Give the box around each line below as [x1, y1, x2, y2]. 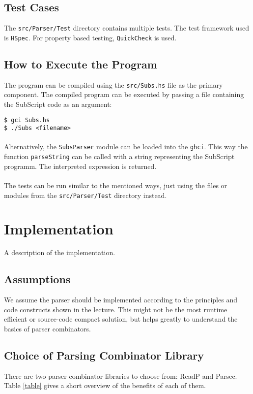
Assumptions [4, 271, 71, 287]
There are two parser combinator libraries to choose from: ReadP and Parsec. [4, 370, 237, 381]
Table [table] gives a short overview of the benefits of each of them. [4, 380, 206, 391]
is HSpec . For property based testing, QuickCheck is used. [4, 32, 177, 42]
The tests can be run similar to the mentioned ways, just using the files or [4, 180, 227, 190]
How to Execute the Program [4, 56, 157, 71]
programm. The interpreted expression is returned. [4, 161, 157, 171]
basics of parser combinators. [4, 323, 91, 333]
